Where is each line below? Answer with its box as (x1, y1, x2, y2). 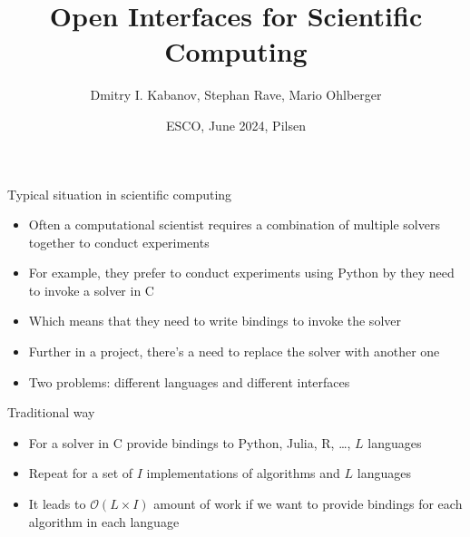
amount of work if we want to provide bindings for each (153, 494, 463, 513)
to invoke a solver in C (28, 280, 154, 299)
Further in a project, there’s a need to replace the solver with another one (28, 342, 440, 361)
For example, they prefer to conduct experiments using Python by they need (28, 263, 455, 282)
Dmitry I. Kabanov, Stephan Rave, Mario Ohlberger (90, 85, 382, 104)
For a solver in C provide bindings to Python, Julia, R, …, (28, 433, 351, 452)
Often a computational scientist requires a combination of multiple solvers (28, 215, 440, 234)
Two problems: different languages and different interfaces (28, 372, 350, 391)
